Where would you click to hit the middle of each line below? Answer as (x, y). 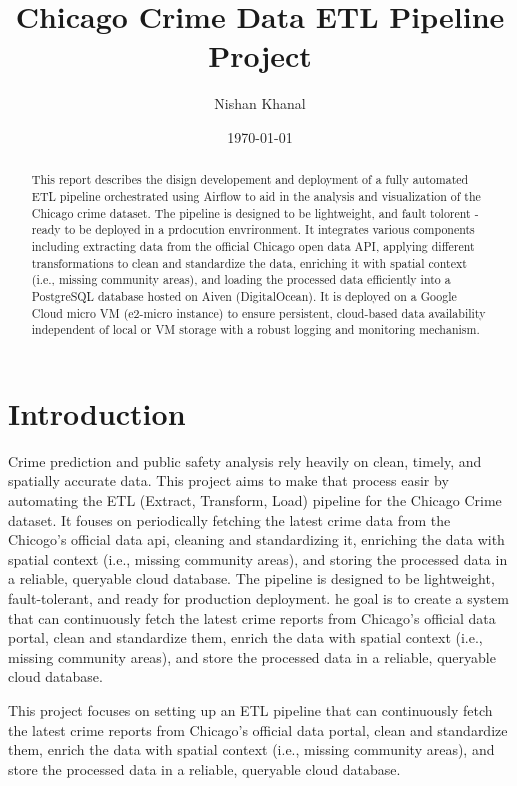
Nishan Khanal (260, 103)
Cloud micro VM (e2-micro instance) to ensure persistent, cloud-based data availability (258, 312)
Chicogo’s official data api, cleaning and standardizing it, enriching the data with (256, 539)
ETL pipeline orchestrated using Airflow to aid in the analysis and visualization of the (256, 195)
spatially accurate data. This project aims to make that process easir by (228, 480)
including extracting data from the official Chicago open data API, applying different (253, 245)
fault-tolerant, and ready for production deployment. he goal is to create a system (258, 597)
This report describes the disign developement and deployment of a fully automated (250, 179)
